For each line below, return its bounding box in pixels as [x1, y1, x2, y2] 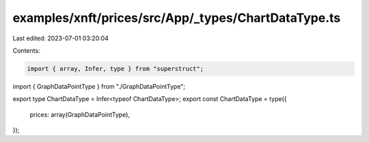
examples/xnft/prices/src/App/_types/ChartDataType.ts [12, 10, 341, 25]
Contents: [12, 46, 40, 55]
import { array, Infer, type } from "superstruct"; [27, 65, 204, 72]
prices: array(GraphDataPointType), [29, 110, 130, 119]
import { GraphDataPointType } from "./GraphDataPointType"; [12, 82, 186, 90]
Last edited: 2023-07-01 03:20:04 [12, 34, 109, 42]
